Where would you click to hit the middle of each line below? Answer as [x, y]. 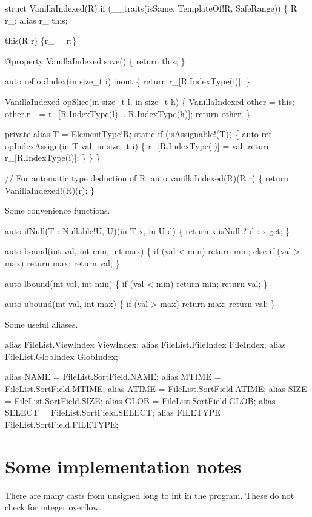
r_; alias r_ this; [36, 20]
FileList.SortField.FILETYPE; [62, 424]
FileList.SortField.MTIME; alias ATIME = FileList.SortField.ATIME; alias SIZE [156, 389]
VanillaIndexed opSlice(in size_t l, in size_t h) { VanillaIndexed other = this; [150, 101]
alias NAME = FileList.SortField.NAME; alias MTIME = [113, 377]
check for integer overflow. [53, 507]
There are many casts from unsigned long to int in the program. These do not [150, 495]
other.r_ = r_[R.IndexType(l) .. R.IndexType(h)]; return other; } [128, 113]
